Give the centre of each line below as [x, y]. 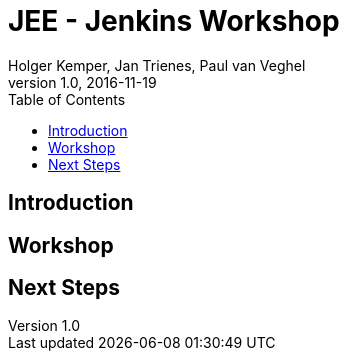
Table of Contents [67, 99]
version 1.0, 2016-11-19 [82, 82]
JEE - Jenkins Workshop [174, 21]
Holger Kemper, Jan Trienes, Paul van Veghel [157, 65]
